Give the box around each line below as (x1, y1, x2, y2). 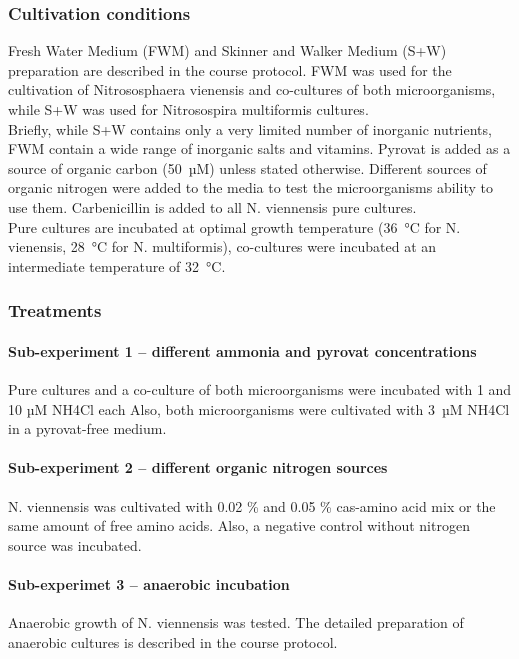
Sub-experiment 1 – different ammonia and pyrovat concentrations (8, 340, 477, 361)
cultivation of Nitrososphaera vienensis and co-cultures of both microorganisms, (8, 79, 496, 100)
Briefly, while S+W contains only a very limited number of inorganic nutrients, (8, 118, 492, 139)
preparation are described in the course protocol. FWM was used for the (8, 59, 452, 80)
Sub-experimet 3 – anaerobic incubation (8, 573, 290, 594)
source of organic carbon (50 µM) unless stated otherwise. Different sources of (8, 157, 487, 178)
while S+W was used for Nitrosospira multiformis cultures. (8, 99, 369, 119)
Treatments (8, 298, 102, 323)
